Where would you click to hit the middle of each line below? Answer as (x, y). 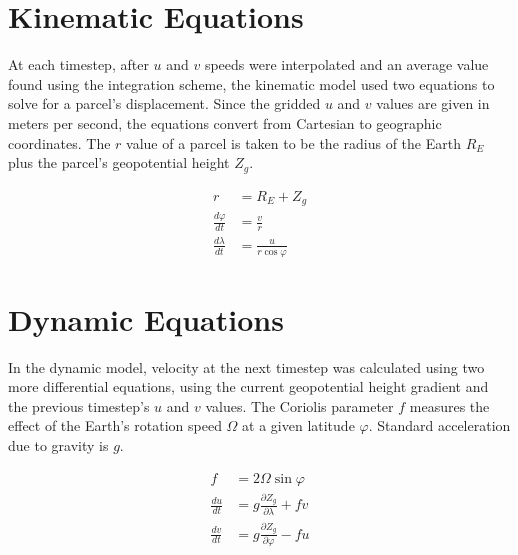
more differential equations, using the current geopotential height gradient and (248, 386)
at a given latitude (298, 425)
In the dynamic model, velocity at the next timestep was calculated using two (246, 366)
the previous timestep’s (79, 405)
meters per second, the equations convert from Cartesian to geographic (225, 122)
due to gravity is (58, 445)
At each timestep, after (78, 64)
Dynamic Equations (146, 318)
